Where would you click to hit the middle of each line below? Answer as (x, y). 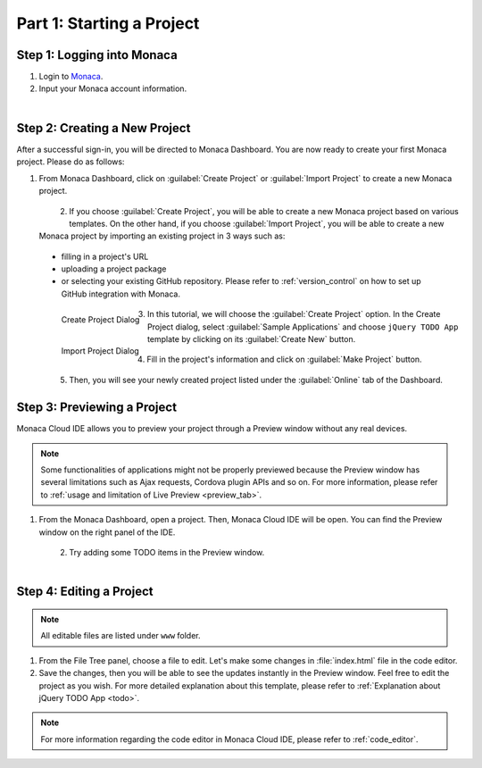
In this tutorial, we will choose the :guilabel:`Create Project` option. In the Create (294, 314)
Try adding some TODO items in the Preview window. (167, 553)
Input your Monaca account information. (113, 88)
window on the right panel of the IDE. (107, 532)
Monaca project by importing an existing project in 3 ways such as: (162, 236)
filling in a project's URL (105, 256)
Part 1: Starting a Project (108, 23)
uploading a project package (114, 269)
